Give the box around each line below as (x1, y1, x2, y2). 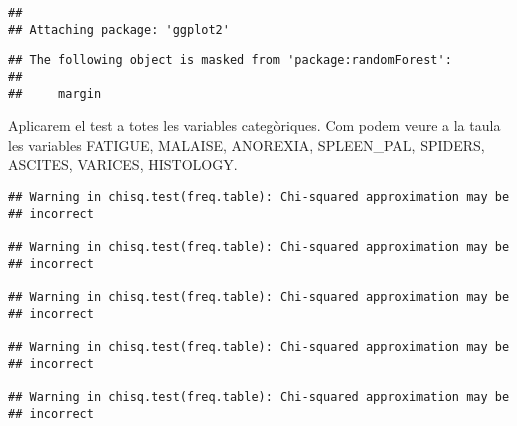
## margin (8, 86, 102, 101)
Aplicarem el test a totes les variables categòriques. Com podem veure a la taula (8, 115, 501, 136)
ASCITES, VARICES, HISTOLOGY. (8, 154, 238, 175)
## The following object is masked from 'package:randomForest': (8, 53, 452, 68)
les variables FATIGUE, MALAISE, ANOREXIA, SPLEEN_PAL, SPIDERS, (8, 134, 485, 155)
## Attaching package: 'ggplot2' (8, 22, 230, 37)
